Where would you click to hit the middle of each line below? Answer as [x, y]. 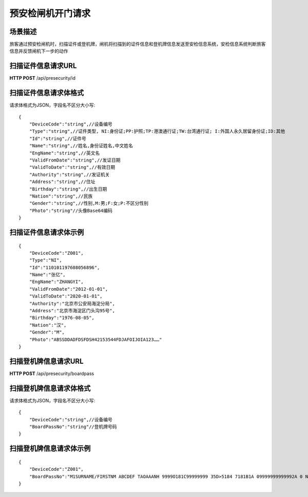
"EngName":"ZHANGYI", [56, 282]
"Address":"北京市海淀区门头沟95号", [72, 311]
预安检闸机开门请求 [50, 13]
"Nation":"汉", [48, 325]
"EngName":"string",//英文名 [64, 153]
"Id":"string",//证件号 [58, 138]
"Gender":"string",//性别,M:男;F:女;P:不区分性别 [89, 203]
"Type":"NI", [45, 260]
